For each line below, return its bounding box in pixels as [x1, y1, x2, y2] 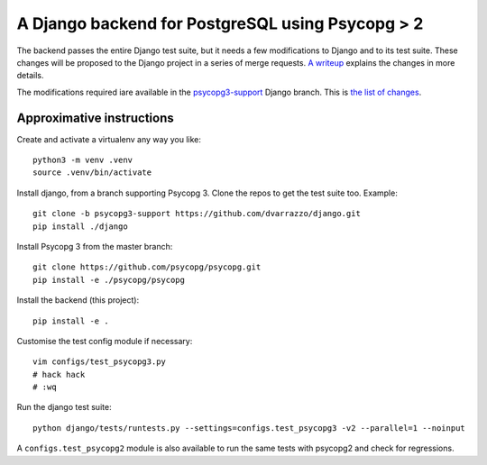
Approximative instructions [16, 110, 175, 125]
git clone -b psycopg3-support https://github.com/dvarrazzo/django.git [32, 208, 361, 219]
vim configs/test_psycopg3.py [32, 357, 167, 367]
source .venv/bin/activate [32, 168, 152, 178]
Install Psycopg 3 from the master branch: [16, 241, 173, 251]
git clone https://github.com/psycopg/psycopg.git [32, 262, 262, 272]
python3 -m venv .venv [32, 155, 133, 166]
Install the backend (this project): [16, 295, 140, 305]
